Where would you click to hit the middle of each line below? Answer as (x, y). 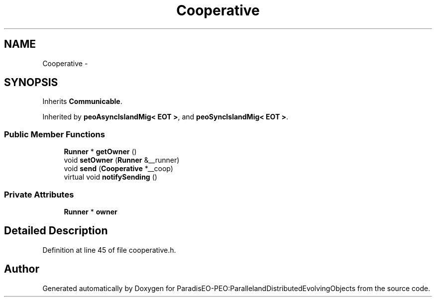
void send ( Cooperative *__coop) (118, 169)
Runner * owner (91, 211)
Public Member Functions (54, 134)
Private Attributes (39, 194)
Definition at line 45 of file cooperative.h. (109, 250)
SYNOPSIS (31, 83)
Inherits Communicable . (82, 101)
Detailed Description (56, 231)
